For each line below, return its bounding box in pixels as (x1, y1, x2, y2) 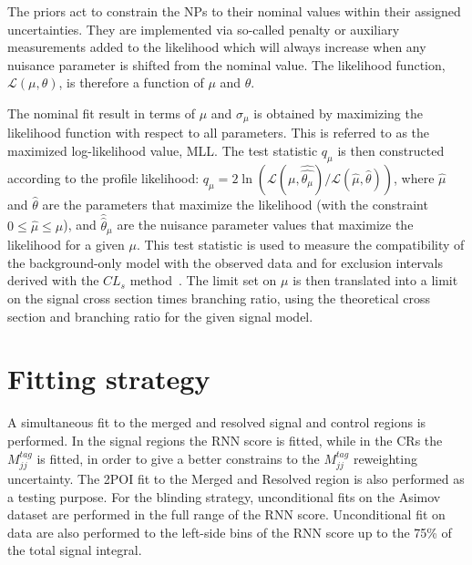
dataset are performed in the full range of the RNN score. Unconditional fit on (7, 505, 446, 524)
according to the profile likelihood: (7, 168, 200, 187)
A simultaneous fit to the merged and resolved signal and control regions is (7, 413, 426, 432)
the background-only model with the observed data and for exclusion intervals (7, 252, 443, 272)
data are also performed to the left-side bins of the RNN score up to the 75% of (7, 522, 452, 541)
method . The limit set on (129, 271, 277, 290)
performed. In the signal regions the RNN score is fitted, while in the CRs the (7, 430, 443, 449)
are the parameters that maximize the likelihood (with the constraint (42, 194, 428, 213)
